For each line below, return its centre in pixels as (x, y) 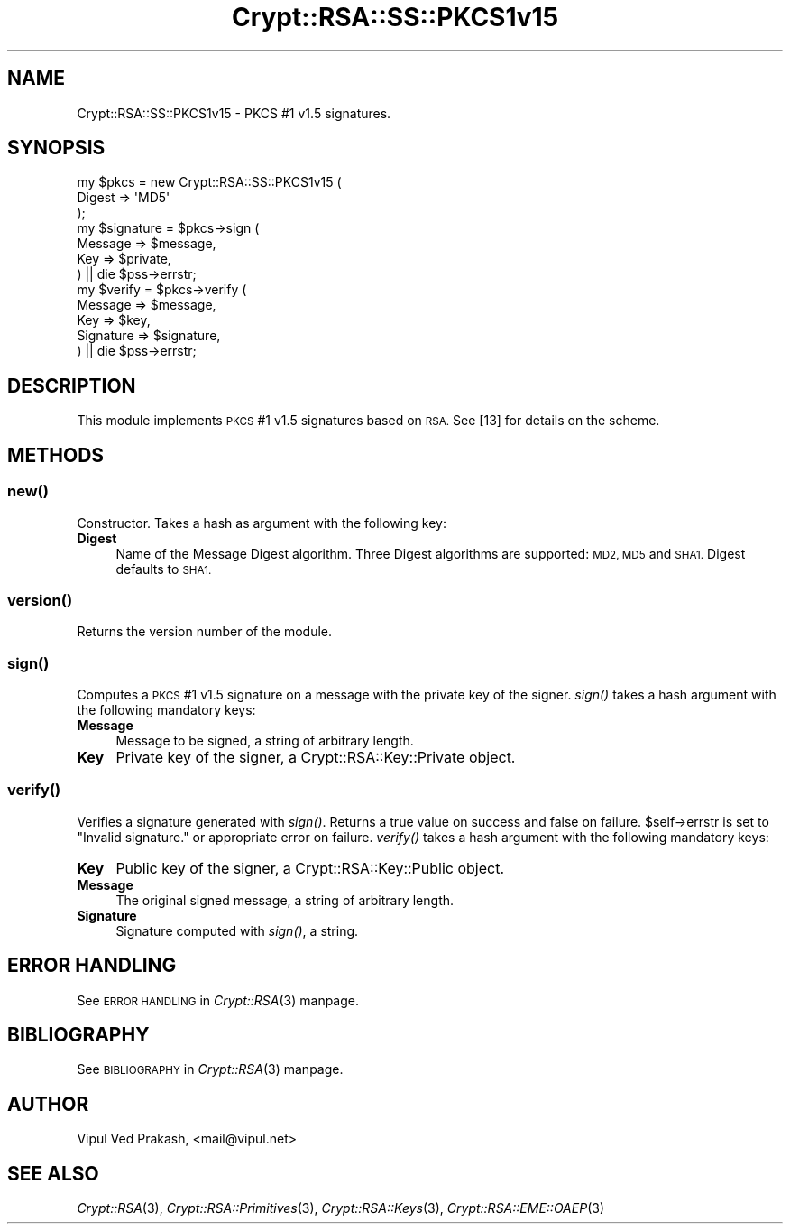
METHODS (56, 455)
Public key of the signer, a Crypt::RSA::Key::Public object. (310, 868)
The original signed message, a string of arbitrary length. (285, 900)
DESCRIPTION (72, 385)
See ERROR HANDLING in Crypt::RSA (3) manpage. (218, 1000)
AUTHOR (48, 1104)
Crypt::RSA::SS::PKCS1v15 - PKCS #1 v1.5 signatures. (234, 113)
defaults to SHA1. (164, 569)
